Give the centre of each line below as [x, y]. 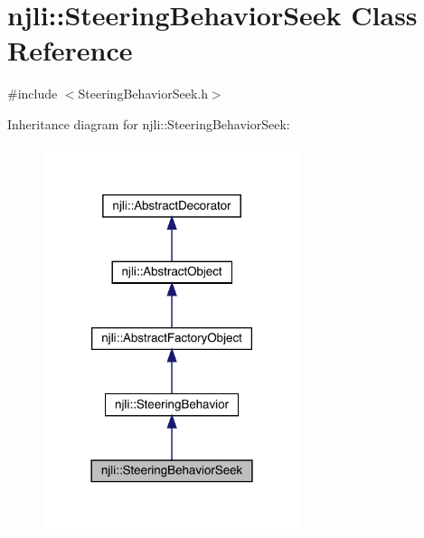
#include [33, 94]
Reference [70, 50]
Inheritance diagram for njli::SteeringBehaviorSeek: [149, 123]
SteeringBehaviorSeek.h [143, 94]
